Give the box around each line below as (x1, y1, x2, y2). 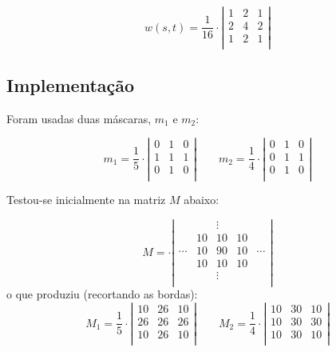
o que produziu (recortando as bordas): (6, 286, 198, 302)
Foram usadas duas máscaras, (6, 110, 152, 126)
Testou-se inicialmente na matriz (6, 191, 166, 208)
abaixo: (184, 191, 219, 208)
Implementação (6, 72, 135, 97)
